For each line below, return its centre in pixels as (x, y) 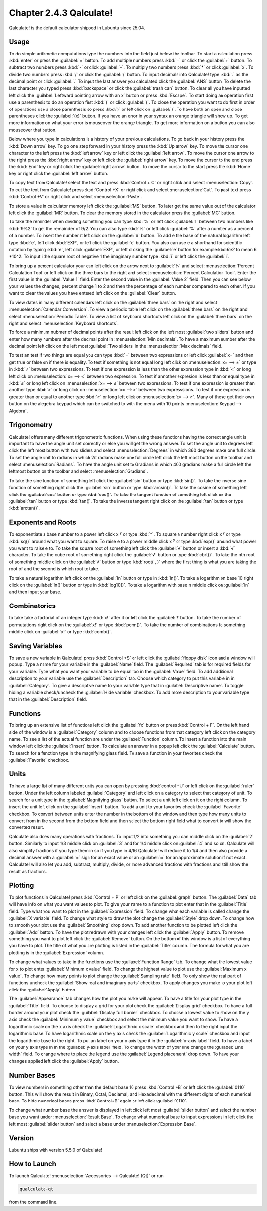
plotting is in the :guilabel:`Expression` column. (57, 953)
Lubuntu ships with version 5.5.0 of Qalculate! (56, 1150)
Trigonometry (31, 425)
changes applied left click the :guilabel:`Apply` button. (64, 1061)
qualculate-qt (37, 1189)
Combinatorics (33, 606)
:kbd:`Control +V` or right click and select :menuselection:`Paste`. (76, 197)
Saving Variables (36, 646)
